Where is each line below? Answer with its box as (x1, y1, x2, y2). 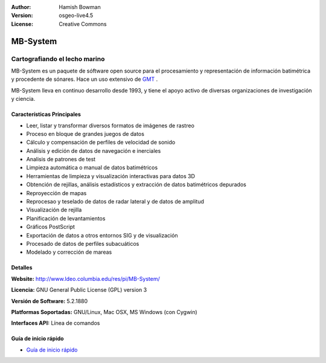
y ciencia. (11, 95, 36, 103)
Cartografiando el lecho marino (11, 54, 105, 63)
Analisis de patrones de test (26, 156, 96, 163)
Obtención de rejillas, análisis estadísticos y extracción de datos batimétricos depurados (26, 181, 247, 188)
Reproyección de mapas (26, 189, 87, 196)
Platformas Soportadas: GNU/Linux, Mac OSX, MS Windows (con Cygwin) (11, 308, 197, 315)
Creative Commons (59, 20, 107, 27)
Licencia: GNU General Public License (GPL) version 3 (11, 286, 147, 294)
